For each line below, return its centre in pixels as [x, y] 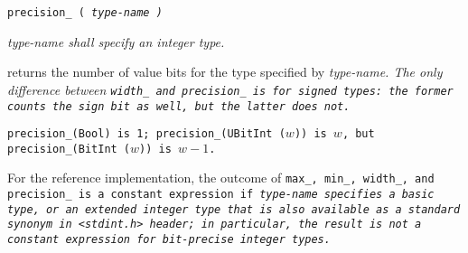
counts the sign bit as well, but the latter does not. [179, 106]
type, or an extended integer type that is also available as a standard [234, 209]
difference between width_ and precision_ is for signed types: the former [230, 89]
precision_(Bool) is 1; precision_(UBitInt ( [146, 134]
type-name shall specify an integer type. [116, 41]
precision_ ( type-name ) [85, 13]
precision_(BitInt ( [69, 149]
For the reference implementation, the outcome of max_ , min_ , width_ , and [221, 178]
